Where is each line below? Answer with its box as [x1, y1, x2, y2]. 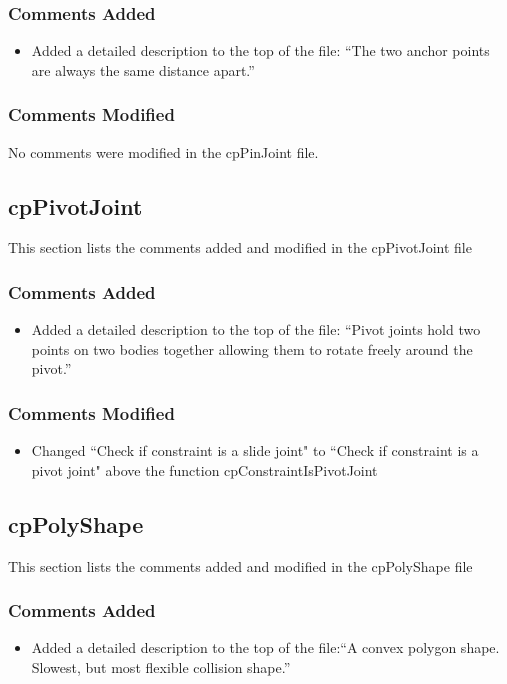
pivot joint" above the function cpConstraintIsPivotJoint [31, 459, 378, 480]
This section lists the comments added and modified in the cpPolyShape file [8, 555, 473, 576]
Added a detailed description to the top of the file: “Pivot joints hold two [31, 319, 481, 340]
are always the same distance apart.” [31, 59, 255, 80]
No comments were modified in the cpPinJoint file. [8, 141, 319, 162]
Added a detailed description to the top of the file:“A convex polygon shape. [31, 637, 500, 658]
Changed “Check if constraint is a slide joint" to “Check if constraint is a [31, 440, 479, 461]
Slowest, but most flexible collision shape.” [31, 657, 291, 678]
